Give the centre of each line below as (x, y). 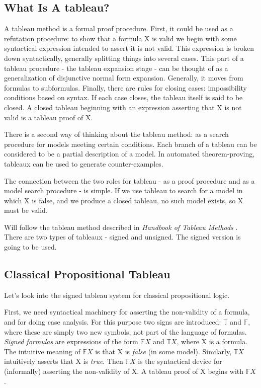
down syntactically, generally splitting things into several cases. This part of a (124, 58)
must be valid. (26, 210)
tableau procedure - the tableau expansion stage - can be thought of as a (116, 68)
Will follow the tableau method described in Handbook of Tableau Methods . (121, 227)
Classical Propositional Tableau (87, 274)
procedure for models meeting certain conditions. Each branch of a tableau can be (130, 144)
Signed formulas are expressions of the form (71, 341)
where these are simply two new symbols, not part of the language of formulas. (125, 331)
